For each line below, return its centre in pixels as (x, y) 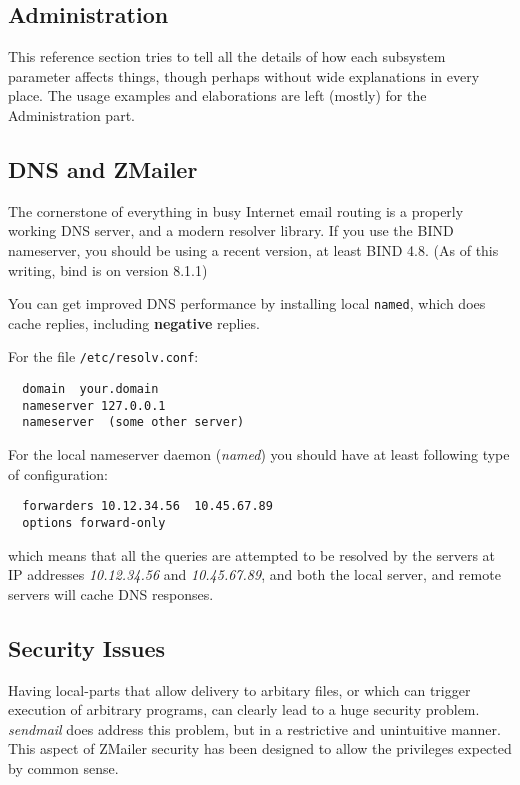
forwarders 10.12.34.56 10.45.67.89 (147, 506)
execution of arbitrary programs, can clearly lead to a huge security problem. (244, 709)
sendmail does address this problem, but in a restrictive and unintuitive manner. (254, 728)
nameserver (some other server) (133, 422)
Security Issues (87, 647)
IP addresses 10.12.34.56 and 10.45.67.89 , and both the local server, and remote (254, 574)
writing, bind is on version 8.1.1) (108, 269)
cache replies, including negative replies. (134, 322)
